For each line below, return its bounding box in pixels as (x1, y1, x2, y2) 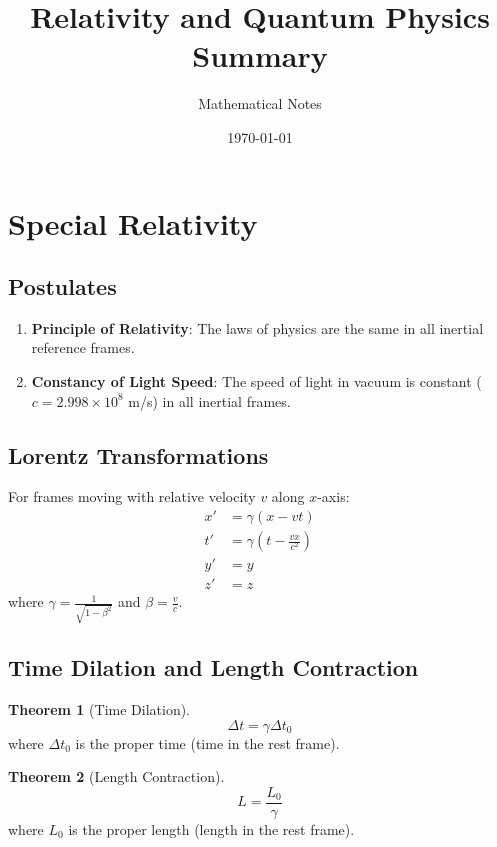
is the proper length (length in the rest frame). (68, 818, 355, 839)
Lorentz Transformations (8, 439, 269, 470)
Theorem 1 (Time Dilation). (8, 699, 191, 720)
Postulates (8, 271, 117, 302)
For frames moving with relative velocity (8, 486, 256, 507)
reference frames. (31, 337, 135, 358)
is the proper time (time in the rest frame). (75, 732, 340, 753)
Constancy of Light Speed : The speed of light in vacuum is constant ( (31, 371, 482, 392)
